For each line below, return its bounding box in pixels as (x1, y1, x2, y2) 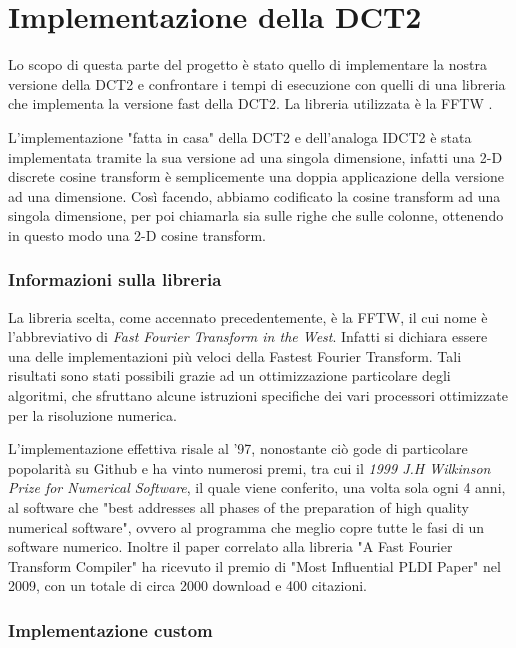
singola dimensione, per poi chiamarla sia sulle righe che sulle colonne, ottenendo (8, 205, 504, 226)
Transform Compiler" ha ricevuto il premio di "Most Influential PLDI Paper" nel (8, 555, 501, 576)
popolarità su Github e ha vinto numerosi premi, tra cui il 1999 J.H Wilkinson (8, 457, 491, 478)
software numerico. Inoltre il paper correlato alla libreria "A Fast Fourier (8, 536, 453, 557)
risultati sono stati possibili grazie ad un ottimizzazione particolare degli (8, 365, 451, 386)
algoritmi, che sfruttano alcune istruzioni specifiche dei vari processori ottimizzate (8, 385, 508, 406)
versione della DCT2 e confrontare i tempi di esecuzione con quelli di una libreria (8, 73, 506, 94)
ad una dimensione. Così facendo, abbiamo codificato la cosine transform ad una (8, 185, 501, 206)
